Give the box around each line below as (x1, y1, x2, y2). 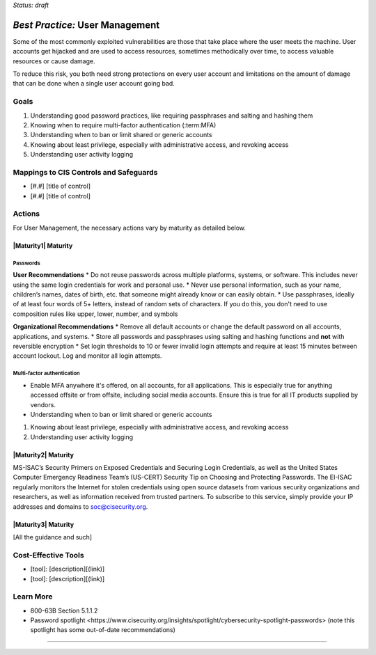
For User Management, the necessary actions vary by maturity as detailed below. (13, 223, 246, 232)
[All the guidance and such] (13, 533, 93, 542)
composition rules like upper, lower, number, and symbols (13, 310, 178, 318)
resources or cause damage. (13, 56, 95, 65)
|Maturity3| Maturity (13, 520, 75, 528)
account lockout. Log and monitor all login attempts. (13, 352, 162, 360)
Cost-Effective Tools (13, 550, 84, 560)
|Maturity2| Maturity (13, 450, 75, 459)
